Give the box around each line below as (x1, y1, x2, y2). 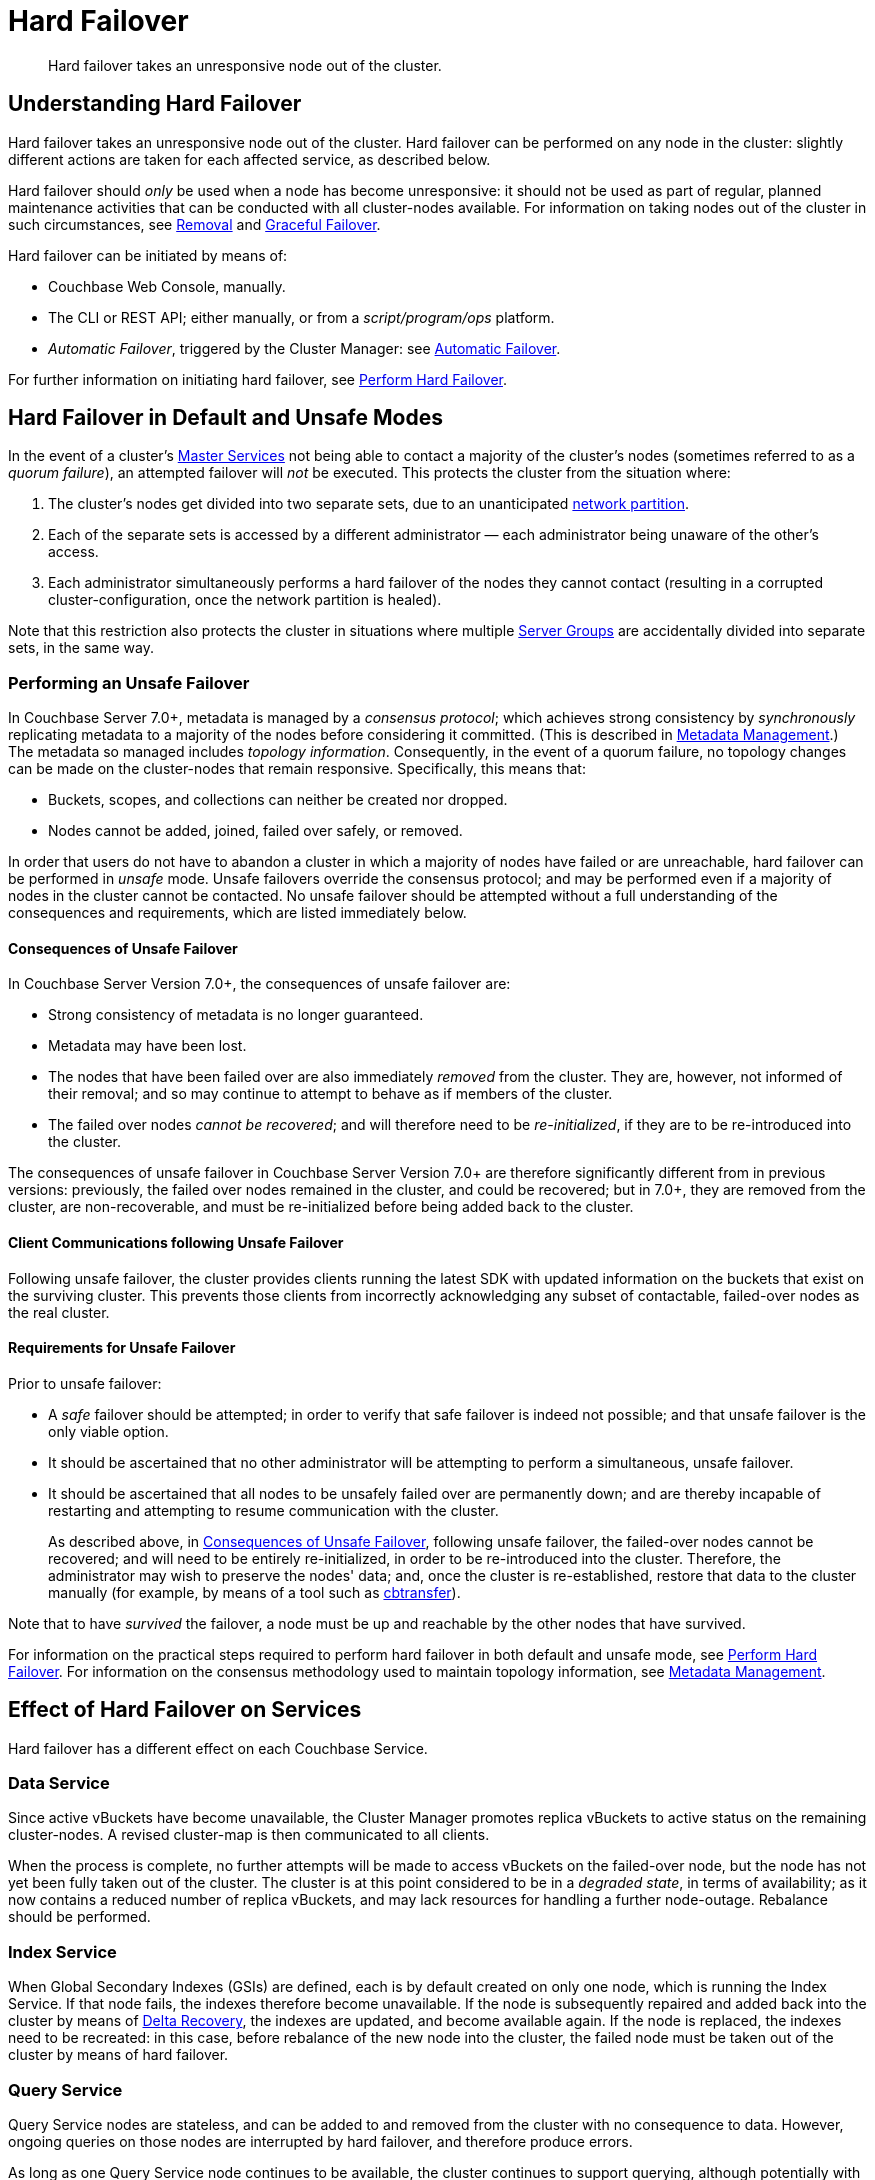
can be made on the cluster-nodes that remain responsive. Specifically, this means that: (8, 760, 586, 778)
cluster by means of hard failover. (8, 2046, 229, 2064)
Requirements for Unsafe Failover (8, 1339, 236, 1357)
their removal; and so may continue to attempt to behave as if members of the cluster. (48, 1085, 613, 1103)
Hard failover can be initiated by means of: (8, 246, 288, 264)
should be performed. (8, 1908, 151, 1926)
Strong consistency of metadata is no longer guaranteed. (48, 1006, 424, 1024)
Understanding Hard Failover (8, 91, 302, 117)
